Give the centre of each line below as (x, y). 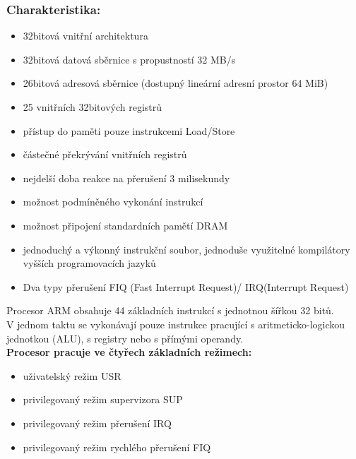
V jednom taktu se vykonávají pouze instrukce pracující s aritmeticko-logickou (176, 324)
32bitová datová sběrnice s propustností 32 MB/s (129, 59)
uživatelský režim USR (72, 375)
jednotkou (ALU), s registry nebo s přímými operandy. (125, 338)
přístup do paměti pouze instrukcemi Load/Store (129, 130)
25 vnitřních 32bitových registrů (93, 107)
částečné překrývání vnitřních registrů (105, 154)
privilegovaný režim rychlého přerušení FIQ (117, 447)
